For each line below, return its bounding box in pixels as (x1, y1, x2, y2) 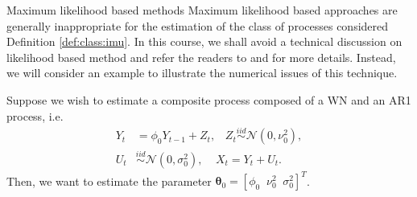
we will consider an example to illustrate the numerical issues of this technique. (6, 64, 398, 81)
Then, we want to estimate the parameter (6, 172, 212, 189)
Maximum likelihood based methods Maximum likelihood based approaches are (6, 2, 398, 18)
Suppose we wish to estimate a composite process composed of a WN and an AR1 (6, 91, 411, 108)
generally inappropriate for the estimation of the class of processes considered (6, 17, 389, 34)
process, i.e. (6, 107, 64, 124)
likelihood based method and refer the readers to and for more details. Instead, (6, 48, 396, 65)
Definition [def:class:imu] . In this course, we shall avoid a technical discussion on (6, 33, 403, 50)
